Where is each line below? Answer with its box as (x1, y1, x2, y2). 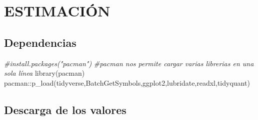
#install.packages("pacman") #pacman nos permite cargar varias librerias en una (4, 58, 254, 68)
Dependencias (4, 34, 76, 50)
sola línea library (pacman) (4, 68, 85, 78)
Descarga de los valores (4, 102, 126, 117)
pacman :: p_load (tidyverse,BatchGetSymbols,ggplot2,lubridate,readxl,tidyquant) (4, 77, 250, 88)
